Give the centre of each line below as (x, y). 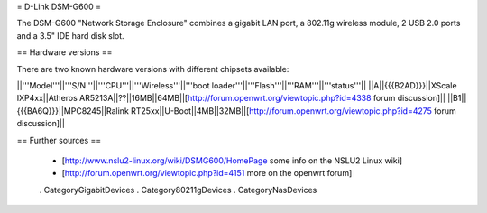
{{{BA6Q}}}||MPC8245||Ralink (73, 111)
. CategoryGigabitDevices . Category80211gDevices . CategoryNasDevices (178, 190)
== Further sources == (59, 140)
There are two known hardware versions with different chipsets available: (153, 69)
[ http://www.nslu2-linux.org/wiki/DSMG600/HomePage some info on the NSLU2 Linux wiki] (232, 160)
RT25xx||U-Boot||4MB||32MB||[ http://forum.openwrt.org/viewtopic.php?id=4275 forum (294, 111)
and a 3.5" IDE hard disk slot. (71, 35)
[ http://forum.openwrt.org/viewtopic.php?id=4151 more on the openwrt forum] (207, 173)
